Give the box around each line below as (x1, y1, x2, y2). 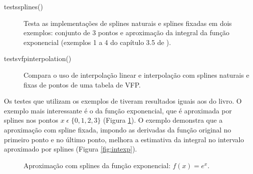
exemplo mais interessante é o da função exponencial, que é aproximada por (4, 105, 232, 115)
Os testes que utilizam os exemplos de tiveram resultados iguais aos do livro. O (4, 96, 242, 106)
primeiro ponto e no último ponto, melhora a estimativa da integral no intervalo (4, 134, 244, 144)
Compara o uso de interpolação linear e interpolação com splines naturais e (24, 69, 250, 80)
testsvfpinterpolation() (4, 53, 72, 64)
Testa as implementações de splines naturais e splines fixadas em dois (24, 18, 232, 28)
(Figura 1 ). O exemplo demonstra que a (103, 115, 223, 125)
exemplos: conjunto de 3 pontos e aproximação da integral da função (24, 27, 229, 38)
